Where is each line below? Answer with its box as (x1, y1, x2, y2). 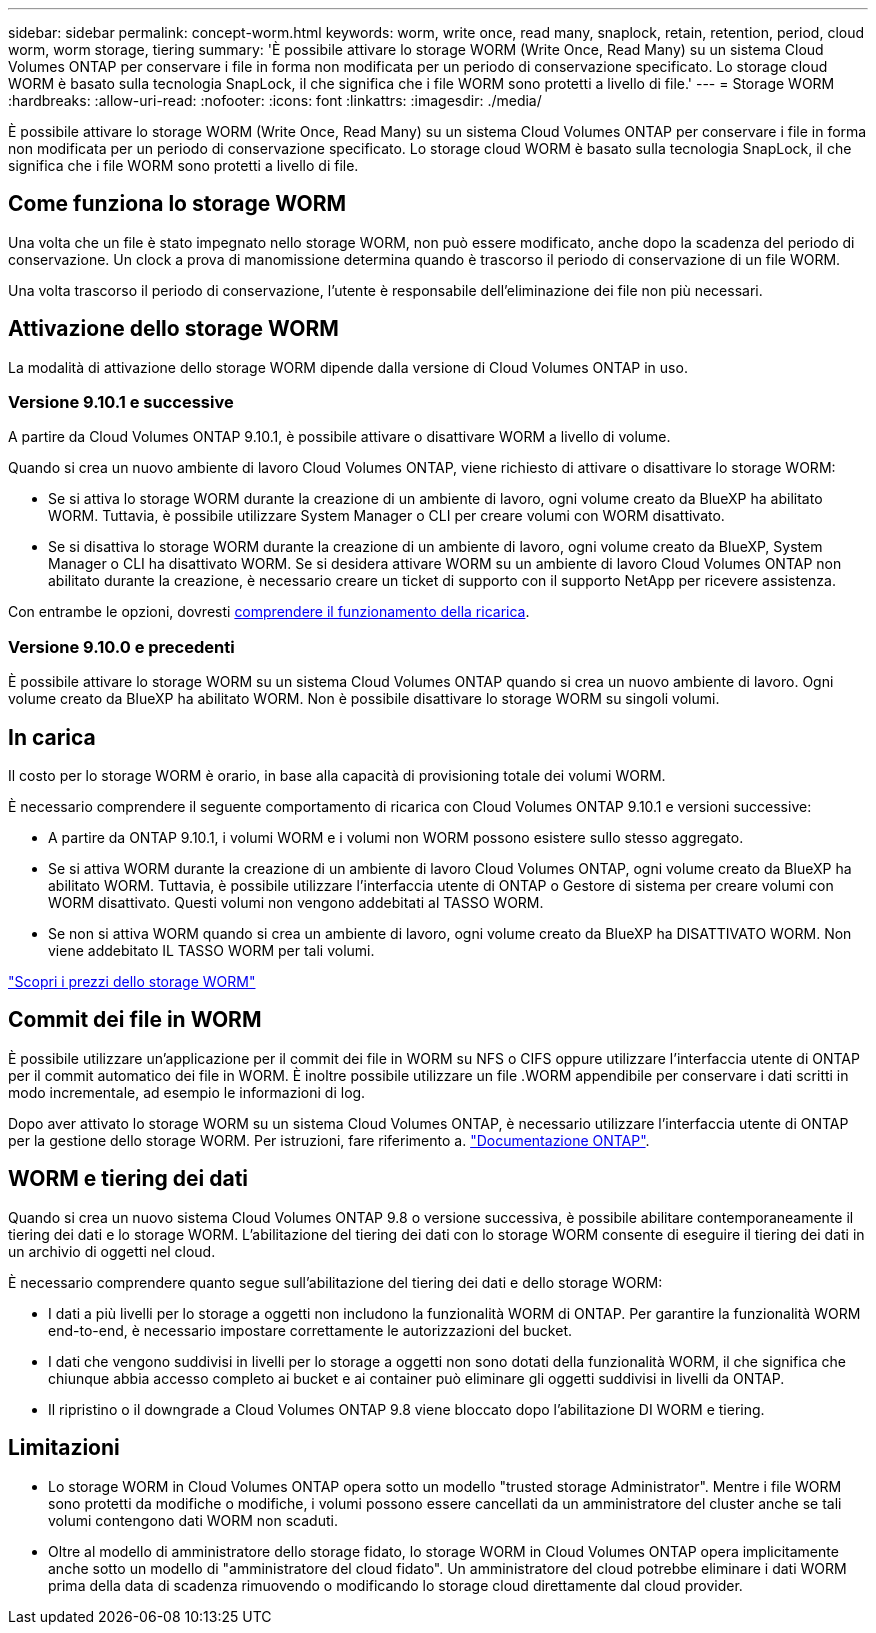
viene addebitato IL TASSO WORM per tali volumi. (48, 942, 375, 960)
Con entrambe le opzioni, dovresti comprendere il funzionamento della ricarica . (8, 603, 530, 621)
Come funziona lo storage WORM (8, 191, 347, 217)
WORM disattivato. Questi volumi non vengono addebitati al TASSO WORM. (48, 894, 544, 912)
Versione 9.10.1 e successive (8, 392, 234, 413)
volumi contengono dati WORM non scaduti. (48, 1511, 338, 1529)
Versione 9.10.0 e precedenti (8, 636, 235, 657)
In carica (8, 724, 96, 750)
